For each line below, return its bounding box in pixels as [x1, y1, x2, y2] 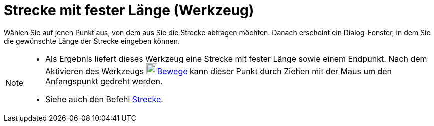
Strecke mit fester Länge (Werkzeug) [4, 2, 254, 19]
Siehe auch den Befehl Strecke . [45, 94, 163, 104]
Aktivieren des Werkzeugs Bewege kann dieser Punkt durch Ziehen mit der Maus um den [45, 66, 392, 76]
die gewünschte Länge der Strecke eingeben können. [4, 36, 180, 45]
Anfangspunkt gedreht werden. [45, 76, 163, 86]
